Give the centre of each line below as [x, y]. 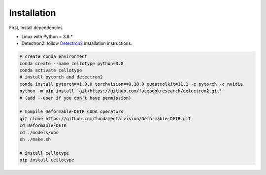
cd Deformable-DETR [43, 125]
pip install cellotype [47, 160]
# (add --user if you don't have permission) [75, 98]
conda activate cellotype [51, 70]
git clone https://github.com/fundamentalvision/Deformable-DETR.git [105, 119]
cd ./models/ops [39, 132]
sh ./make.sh [35, 139]
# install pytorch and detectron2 [61, 77]
